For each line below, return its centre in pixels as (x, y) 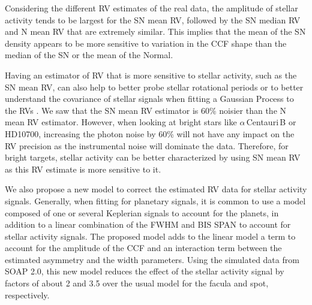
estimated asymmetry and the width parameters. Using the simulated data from (152, 259)
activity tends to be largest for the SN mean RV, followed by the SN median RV (153, 19)
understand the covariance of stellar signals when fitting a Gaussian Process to (149, 99)
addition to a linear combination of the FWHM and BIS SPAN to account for (148, 224)
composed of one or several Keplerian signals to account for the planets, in (142, 212)
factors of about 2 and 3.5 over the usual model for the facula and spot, (137, 283)
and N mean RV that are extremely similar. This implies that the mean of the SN (155, 31)
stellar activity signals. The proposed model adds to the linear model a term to (150, 236)
